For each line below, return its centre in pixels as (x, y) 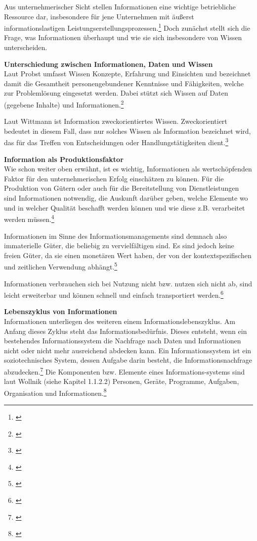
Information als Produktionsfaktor (64, 159)
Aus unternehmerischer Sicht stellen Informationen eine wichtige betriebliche (120, 6)
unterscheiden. (26, 47)
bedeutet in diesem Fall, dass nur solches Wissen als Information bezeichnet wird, (128, 131)
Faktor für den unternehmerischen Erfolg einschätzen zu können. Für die (114, 178)
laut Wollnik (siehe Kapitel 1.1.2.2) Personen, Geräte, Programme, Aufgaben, (122, 381)
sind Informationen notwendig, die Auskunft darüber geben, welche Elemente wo (126, 198)
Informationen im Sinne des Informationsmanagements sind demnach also (115, 236)
